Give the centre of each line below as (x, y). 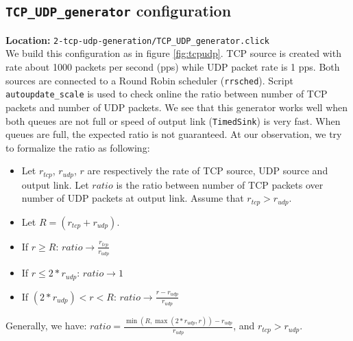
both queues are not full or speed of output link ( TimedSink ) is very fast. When (173, 120)
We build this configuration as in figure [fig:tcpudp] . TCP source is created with (173, 53)
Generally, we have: (46, 326)
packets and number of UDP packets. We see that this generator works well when (177, 107)
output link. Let (55, 184)
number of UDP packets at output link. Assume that (133, 198)
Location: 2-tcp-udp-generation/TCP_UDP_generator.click (138, 39)
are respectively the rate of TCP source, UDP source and (208, 170)
